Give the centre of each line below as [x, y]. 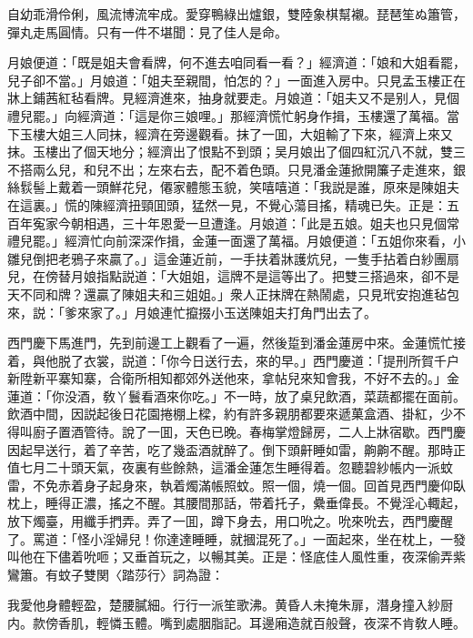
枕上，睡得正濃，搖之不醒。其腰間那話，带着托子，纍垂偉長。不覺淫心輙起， [236, 503]
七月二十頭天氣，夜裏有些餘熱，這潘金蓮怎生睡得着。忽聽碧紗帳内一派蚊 [236, 467]
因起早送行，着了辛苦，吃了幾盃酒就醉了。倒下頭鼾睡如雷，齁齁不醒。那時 [230, 449]
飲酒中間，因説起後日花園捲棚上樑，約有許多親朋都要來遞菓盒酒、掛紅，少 [230, 414]
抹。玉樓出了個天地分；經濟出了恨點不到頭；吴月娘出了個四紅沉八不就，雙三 [236, 152]
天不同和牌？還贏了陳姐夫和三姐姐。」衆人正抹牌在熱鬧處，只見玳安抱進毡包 [233, 294]
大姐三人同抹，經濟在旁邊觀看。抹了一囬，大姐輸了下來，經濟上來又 [249, 133]
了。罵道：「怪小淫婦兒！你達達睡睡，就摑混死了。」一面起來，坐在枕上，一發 [236, 538]
